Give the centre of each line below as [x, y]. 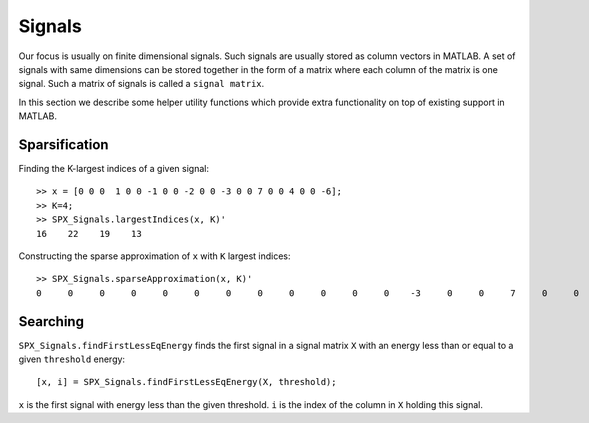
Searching [51, 321]
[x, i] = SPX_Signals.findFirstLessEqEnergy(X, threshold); [186, 382]
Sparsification [63, 144]
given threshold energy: [71, 359]
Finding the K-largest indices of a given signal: [114, 169]
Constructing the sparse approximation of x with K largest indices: [154, 256]
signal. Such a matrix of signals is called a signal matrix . [141, 84]
